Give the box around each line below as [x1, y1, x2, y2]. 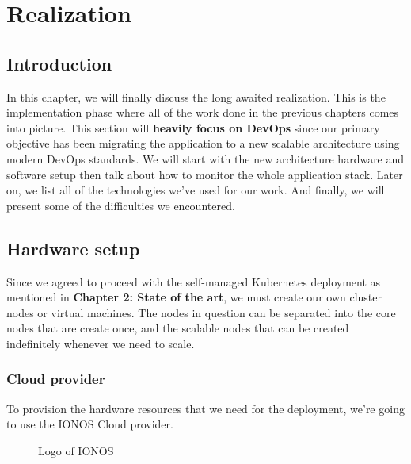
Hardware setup [6, 236, 140, 260]
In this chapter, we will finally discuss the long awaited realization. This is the [6, 88, 386, 105]
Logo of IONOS [38, 442, 114, 458]
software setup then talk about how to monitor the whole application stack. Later [6, 166, 403, 182]
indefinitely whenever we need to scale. [6, 335, 195, 351]
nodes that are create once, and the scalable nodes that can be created [6, 320, 349, 336]
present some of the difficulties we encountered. [6, 197, 235, 213]
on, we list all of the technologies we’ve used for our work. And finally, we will [6, 182, 385, 198]
